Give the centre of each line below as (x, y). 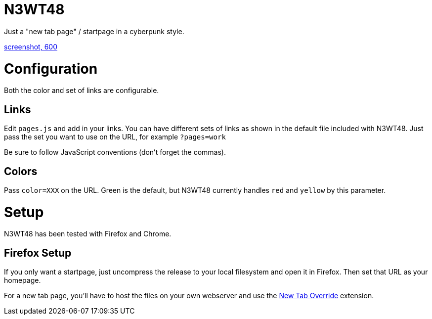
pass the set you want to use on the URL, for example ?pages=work (115, 137)
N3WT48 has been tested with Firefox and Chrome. (88, 234)
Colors (21, 171)
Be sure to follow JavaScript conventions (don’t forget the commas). (115, 152)
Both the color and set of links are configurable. (82, 91)
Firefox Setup (38, 253)
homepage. (22, 280)
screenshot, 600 (31, 46)
